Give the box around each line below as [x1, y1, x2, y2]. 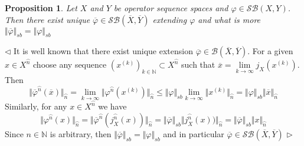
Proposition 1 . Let [5, 2, 77, 14]
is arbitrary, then [50, 128, 112, 140]
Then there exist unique [5, 13, 90, 25]
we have [98, 100, 127, 112]
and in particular [163, 128, 224, 140]
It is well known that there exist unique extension [14, 45, 193, 57]
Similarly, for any [5, 100, 67, 112]
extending [152, 13, 187, 25]
